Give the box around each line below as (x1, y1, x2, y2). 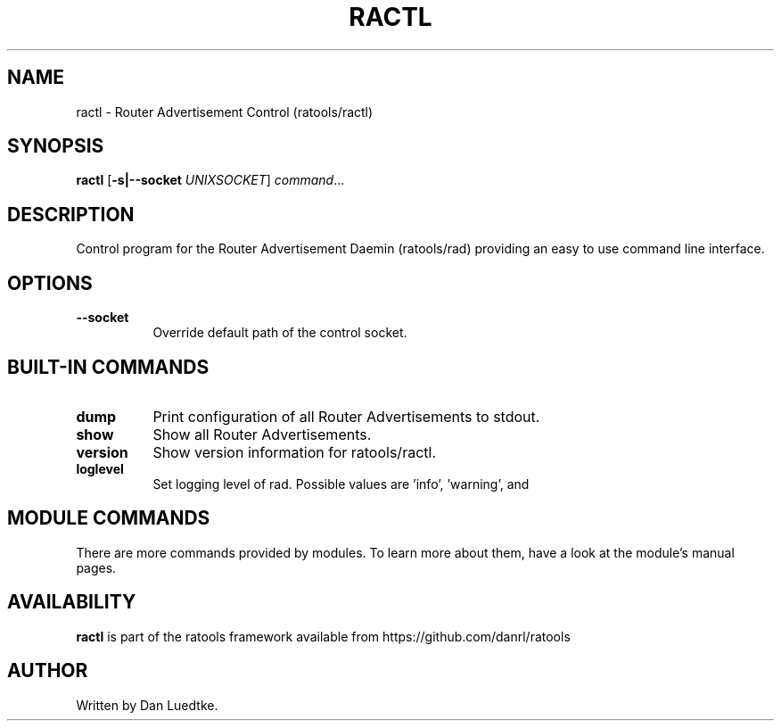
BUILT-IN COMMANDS (7, 355, 210, 378)
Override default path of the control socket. (152, 325, 407, 341)
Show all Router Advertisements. (152, 425, 372, 443)
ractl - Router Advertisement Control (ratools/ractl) (76, 103, 374, 120)
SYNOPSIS (7, 135, 104, 158)
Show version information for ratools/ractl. (152, 443, 436, 461)
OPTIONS (7, 271, 93, 294)
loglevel (76, 460, 124, 476)
